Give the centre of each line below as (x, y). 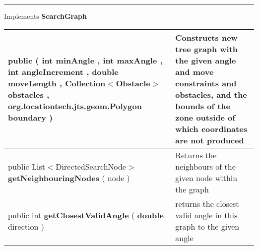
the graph (192, 189)
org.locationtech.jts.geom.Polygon (75, 106)
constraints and (206, 83)
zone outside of (205, 117)
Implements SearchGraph (45, 16)
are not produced (210, 140)
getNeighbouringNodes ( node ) (69, 178)
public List (27, 166)
